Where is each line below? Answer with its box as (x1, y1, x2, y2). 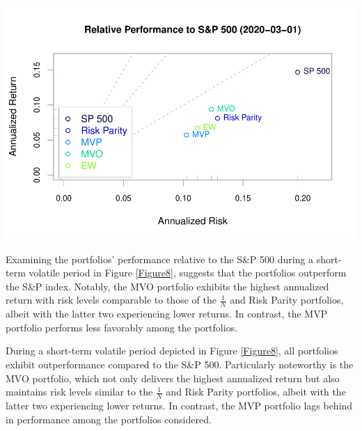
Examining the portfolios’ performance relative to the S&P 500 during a (6, 251, 314, 266)
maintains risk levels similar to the (6, 384, 153, 399)
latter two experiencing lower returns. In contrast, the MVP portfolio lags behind (6, 398, 353, 412)
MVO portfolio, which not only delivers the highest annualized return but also (6, 370, 340, 385)
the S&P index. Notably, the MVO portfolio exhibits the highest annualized (6, 279, 329, 293)
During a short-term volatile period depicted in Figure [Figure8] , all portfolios (6, 343, 338, 358)
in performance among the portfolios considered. (6, 412, 212, 426)
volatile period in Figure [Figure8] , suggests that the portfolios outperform (29, 265, 347, 280)
